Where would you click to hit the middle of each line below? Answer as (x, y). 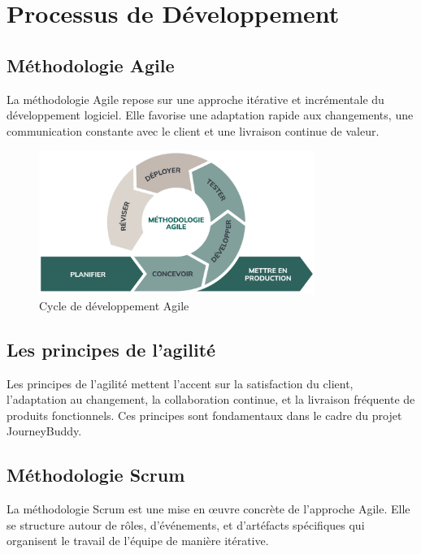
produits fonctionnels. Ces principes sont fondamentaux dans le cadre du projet (204, 415)
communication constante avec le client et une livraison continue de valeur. (193, 130)
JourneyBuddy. (44, 431)
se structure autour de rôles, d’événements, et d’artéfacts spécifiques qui (186, 524)
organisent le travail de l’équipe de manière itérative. (138, 541)
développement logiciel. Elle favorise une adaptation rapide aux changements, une (210, 115)
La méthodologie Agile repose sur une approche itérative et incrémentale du (195, 99)
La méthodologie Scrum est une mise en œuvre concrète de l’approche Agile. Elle (208, 509)
